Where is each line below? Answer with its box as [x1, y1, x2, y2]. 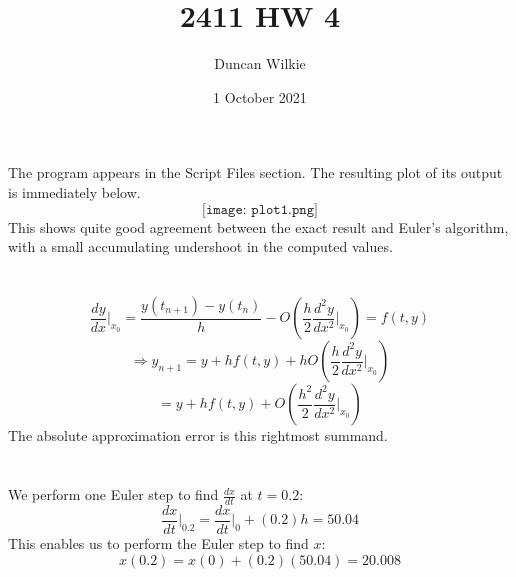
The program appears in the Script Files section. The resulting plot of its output [8, 162, 503, 183]
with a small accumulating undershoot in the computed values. [8, 236, 393, 257]
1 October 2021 [213, 86, 307, 107]
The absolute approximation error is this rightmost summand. [8, 425, 388, 446]
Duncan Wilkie [214, 53, 306, 74]
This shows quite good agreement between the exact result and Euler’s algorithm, [8, 216, 509, 237]
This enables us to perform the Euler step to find [8, 532, 309, 553]
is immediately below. [8, 181, 141, 202]
